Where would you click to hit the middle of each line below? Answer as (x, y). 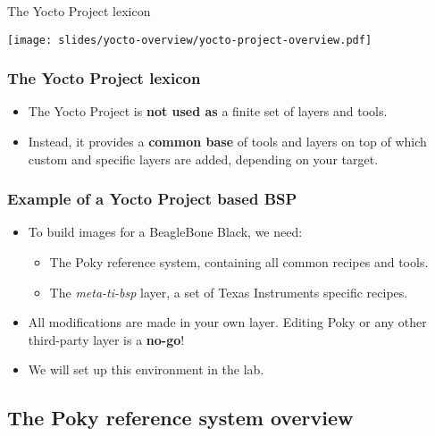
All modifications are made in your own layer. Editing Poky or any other (227, 322)
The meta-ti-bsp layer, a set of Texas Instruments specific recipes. (229, 292)
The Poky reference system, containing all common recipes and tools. (239, 262)
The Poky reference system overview (180, 418)
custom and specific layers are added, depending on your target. (203, 159)
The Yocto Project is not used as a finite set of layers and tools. (208, 111)
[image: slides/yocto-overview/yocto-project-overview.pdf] (190, 40)
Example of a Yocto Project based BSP (152, 199)
